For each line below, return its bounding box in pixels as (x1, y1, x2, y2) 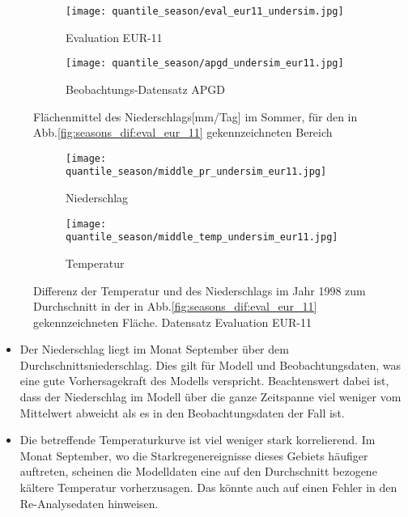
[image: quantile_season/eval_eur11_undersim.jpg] (66, 6, 344, 17)
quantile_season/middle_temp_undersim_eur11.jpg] (66, 231, 338, 244)
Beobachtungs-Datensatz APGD (66, 80, 226, 97)
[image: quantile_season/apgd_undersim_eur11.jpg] (66, 57, 344, 70)
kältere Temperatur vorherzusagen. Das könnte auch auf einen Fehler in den (19, 479, 397, 496)
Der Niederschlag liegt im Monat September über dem (19, 341, 289, 358)
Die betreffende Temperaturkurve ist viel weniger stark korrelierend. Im (19, 431, 376, 448)
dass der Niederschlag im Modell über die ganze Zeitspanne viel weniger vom (19, 388, 402, 405)
